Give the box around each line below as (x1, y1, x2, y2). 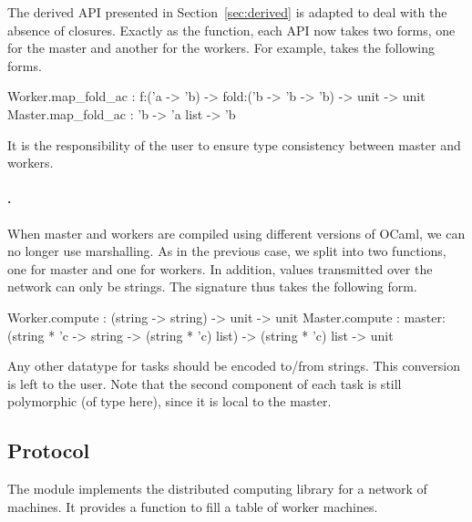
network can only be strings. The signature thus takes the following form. (7, 277, 417, 296)
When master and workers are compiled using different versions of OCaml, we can (7, 223, 466, 242)
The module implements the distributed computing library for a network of (7, 479, 427, 498)
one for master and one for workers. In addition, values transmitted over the (7, 259, 433, 278)
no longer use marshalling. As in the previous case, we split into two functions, (7, 241, 446, 261)
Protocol (7, 436, 90, 465)
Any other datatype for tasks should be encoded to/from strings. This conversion (7, 356, 460, 375)
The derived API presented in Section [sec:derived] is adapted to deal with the (7, 3, 447, 21)
